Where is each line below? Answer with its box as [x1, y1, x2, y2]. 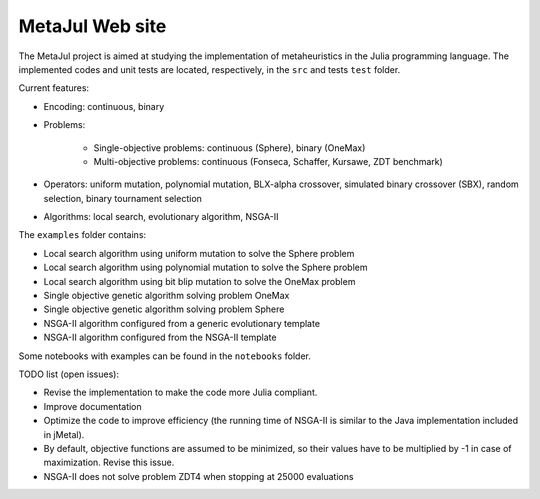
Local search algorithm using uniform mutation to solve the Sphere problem [43, 247, 355, 259]
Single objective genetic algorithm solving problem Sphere [43, 303, 285, 315]
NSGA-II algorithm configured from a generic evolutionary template [43, 317, 320, 329]
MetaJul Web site [18, 15, 167, 37]
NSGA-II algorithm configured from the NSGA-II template [43, 331, 277, 344]
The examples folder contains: [18, 229, 147, 241]
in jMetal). [43, 428, 85, 440]
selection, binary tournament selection [43, 192, 202, 204]
